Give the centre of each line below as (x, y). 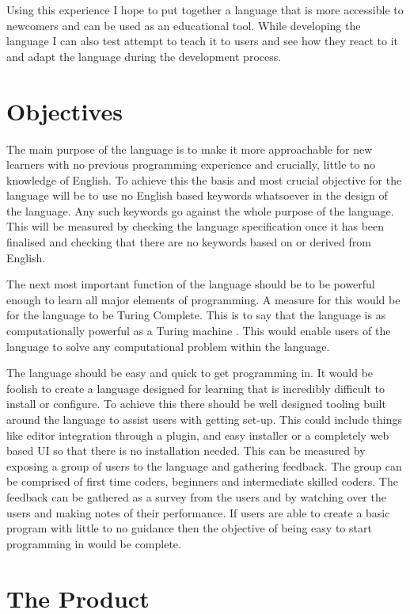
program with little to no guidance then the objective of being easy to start (189, 528)
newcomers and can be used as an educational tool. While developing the (184, 25)
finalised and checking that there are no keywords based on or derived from (189, 242)
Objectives (65, 111)
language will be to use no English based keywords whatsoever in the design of (197, 195)
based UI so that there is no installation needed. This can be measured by (186, 450)
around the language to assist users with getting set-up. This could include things (205, 419)
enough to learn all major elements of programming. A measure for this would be (203, 299)
